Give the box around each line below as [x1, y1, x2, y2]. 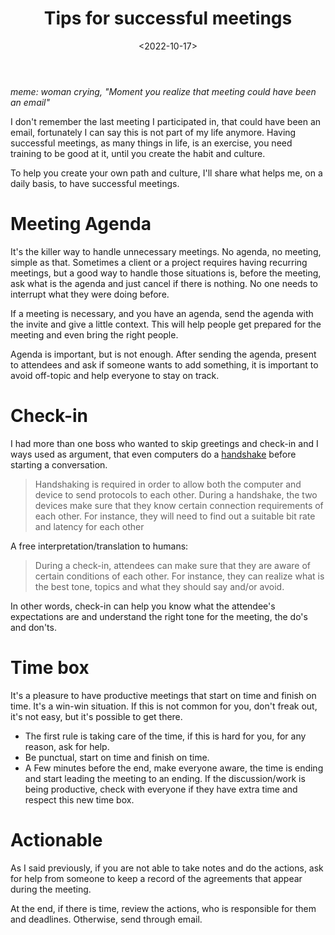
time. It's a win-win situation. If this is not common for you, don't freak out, [10, 700, 318, 712]
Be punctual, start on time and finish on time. [24, 751, 210, 763]
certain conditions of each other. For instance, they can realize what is [34, 570, 325, 582]
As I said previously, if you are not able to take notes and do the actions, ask [10, 862, 324, 874]
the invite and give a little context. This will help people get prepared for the [10, 318, 322, 330]
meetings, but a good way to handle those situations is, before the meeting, [10, 267, 322, 279]
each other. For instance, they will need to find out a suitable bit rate [34, 510, 316, 522]
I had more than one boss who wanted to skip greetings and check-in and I [10, 437, 319, 449]
